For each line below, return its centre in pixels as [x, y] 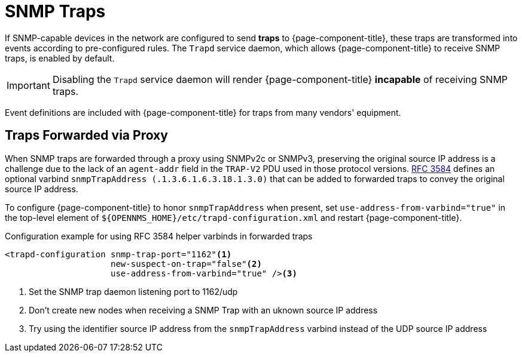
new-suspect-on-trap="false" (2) [186, 264]
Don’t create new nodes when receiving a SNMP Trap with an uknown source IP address [203, 310]
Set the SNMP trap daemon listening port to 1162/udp [133, 291]
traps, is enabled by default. [60, 58]
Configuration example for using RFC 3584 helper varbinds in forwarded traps [159, 236]
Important [28, 85]
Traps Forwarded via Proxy [86, 136]
